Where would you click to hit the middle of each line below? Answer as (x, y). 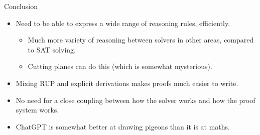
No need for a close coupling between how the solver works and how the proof (136, 100)
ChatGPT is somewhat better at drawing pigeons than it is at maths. (123, 126)
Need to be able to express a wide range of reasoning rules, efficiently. (123, 23)
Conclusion (21, 6)
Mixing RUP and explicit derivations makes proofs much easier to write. (127, 83)
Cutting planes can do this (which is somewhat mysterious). (120, 66)
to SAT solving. (52, 49)
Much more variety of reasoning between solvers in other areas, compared (141, 40)
